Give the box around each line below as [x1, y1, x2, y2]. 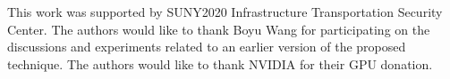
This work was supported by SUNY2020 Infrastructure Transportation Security [7, 3, 443, 20]
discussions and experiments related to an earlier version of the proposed [7, 37, 406, 56]
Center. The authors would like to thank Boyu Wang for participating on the [7, 20, 430, 38]
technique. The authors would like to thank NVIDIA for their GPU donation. [7, 54, 433, 73]
